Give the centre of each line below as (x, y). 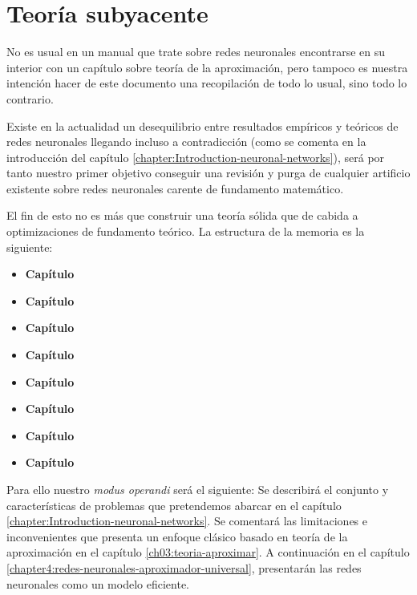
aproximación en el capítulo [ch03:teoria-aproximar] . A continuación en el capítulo (208, 552)
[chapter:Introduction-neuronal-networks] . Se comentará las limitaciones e (187, 521)
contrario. (30, 98)
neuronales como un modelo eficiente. (98, 583)
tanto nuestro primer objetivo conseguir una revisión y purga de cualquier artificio (208, 173)
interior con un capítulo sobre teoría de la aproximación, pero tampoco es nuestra (207, 67)
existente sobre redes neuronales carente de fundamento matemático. (175, 188)
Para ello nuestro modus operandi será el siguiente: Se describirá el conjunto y (198, 489)
